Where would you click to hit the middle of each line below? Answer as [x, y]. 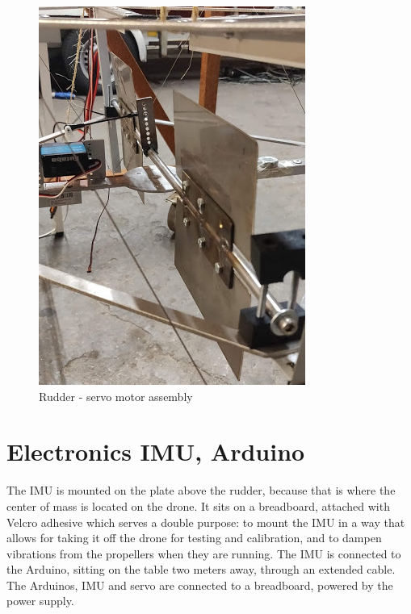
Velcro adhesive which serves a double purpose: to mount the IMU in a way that [206, 522]
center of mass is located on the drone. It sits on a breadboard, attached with [198, 505]
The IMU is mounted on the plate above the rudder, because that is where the [201, 490]
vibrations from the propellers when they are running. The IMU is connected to [204, 553]
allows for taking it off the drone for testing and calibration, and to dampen [194, 538]
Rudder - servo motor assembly [116, 396]
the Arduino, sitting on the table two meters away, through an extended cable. [201, 569]
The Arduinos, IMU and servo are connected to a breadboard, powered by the [200, 585]
